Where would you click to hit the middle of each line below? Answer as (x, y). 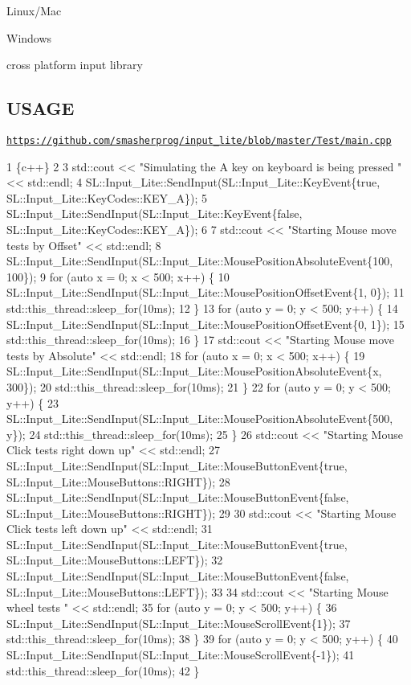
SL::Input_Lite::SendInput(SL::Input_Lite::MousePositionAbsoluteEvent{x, (194, 371)
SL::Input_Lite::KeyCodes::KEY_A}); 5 (107, 197)
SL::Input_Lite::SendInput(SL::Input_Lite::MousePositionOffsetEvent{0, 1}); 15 (205, 324)
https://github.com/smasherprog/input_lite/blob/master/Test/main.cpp (199, 140)
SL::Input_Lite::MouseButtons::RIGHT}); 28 (118, 481)
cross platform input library (75, 65)
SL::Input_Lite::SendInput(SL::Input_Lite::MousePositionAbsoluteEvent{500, (200, 418)
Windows (29, 37)
